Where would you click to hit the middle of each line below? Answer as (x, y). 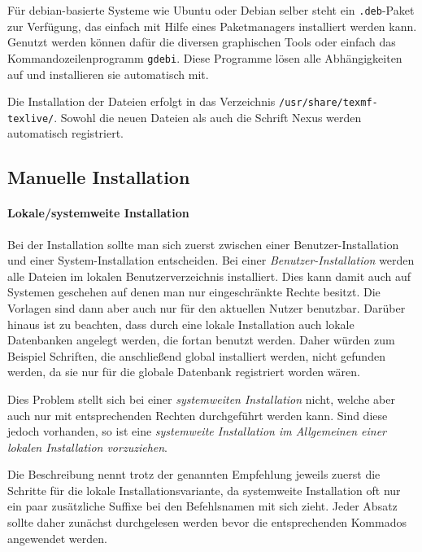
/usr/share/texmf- (328, 103)
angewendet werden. (57, 538)
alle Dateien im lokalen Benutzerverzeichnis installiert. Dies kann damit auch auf (209, 276)
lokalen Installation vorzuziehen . (87, 447)
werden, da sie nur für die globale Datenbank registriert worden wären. (184, 372)
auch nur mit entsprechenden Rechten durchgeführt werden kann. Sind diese (198, 415)
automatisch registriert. (65, 133)
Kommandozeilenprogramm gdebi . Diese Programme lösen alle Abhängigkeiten (205, 57)
